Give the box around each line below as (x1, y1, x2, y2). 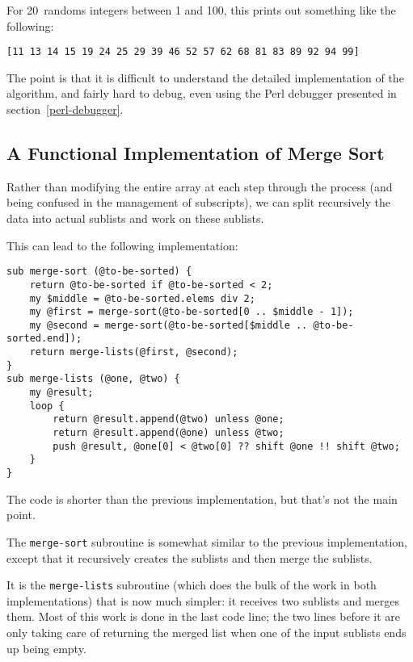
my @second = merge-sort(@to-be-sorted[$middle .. (29, 319, 308, 331)
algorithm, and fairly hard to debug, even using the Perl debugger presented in (6, 85, 397, 102)
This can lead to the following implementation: (6, 237, 238, 253)
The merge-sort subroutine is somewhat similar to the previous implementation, (6, 533, 407, 550)
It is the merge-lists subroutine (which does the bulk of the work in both (6, 576, 377, 593)
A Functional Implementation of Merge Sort (6, 140, 385, 165)
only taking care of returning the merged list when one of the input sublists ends (6, 623, 407, 640)
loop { (29, 400, 65, 412)
